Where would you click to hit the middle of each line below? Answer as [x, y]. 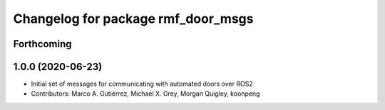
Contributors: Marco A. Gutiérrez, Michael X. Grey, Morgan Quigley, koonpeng [145, 94]
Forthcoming [42, 44]
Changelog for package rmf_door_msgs [133, 19]
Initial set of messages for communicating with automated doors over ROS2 [142, 84]
